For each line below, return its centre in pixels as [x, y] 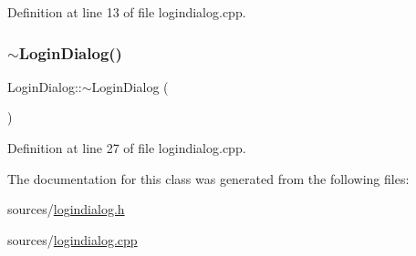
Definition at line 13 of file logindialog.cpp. [127, 12]
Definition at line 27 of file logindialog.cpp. [127, 148]
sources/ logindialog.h [66, 209]
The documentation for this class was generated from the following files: [208, 178]
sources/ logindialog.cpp [73, 239]
